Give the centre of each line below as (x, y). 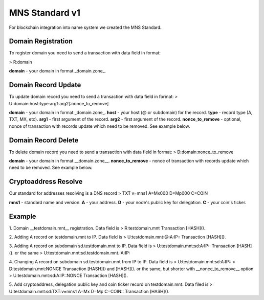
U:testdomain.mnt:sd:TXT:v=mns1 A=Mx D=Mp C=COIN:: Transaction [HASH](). (89, 291)
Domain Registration (41, 41)
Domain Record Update (45, 85)
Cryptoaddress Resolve (46, 182)
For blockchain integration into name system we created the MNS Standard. (85, 27)
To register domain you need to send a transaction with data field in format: (85, 53)
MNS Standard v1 (45, 13)
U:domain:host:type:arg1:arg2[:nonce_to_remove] (59, 103)
